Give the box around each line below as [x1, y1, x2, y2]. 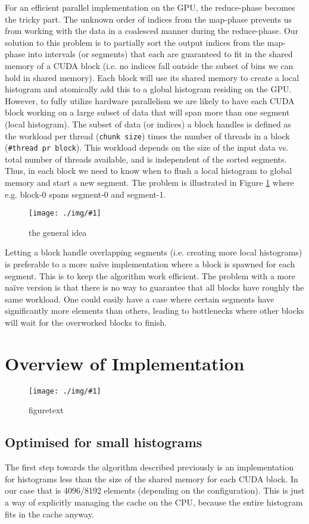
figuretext [29, 404, 64, 416]
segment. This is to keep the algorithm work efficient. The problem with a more [5, 269, 295, 282]
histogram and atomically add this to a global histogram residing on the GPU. [5, 83, 292, 95]
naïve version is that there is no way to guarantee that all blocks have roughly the [5, 281, 304, 294]
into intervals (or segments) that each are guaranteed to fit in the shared [27, 48, 293, 60]
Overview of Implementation [5, 351, 245, 375]
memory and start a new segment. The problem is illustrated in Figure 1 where [5, 176, 294, 189]
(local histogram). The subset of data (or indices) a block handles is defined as [5, 117, 291, 130]
